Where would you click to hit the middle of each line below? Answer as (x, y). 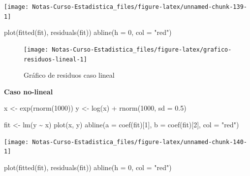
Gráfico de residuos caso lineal (69, 75)
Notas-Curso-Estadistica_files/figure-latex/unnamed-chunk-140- (140, 142)
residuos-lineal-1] (55, 59)
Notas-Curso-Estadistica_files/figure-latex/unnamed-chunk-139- (140, 7)
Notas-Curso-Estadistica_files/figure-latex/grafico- (142, 49)
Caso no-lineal (29, 91)
